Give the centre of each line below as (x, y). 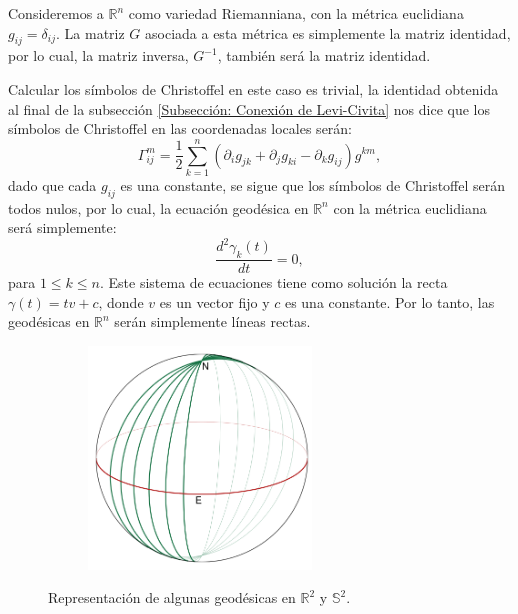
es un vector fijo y (214, 301)
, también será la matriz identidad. (324, 55)
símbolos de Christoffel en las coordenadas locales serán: (180, 128)
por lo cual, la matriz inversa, (98, 55)
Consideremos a (56, 13)
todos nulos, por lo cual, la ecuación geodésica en (158, 207)
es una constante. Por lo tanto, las (389, 301)
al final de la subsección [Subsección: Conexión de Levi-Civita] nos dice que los (249, 108)
